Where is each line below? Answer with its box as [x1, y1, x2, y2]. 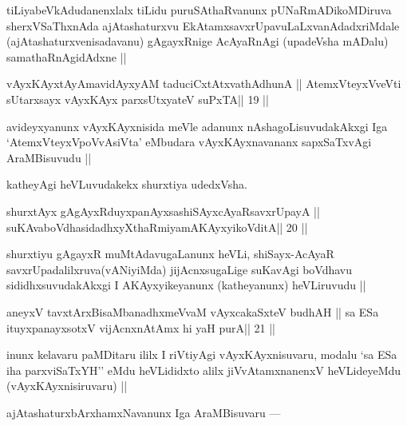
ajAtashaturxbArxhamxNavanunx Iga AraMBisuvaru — [6, 404, 281, 420]
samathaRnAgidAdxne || [6, 48, 127, 65]
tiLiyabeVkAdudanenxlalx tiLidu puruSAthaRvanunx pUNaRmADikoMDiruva [6, 2, 392, 18]
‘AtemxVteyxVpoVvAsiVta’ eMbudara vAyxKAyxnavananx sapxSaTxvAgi [6, 133, 372, 150]
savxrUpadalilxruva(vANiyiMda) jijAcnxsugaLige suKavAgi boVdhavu [6, 261, 353, 277]
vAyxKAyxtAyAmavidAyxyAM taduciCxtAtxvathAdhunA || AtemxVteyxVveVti [6, 75, 401, 92]
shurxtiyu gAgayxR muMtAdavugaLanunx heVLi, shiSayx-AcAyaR [6, 245, 334, 262]
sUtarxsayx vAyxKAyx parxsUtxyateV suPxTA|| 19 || [6, 90, 269, 107]
